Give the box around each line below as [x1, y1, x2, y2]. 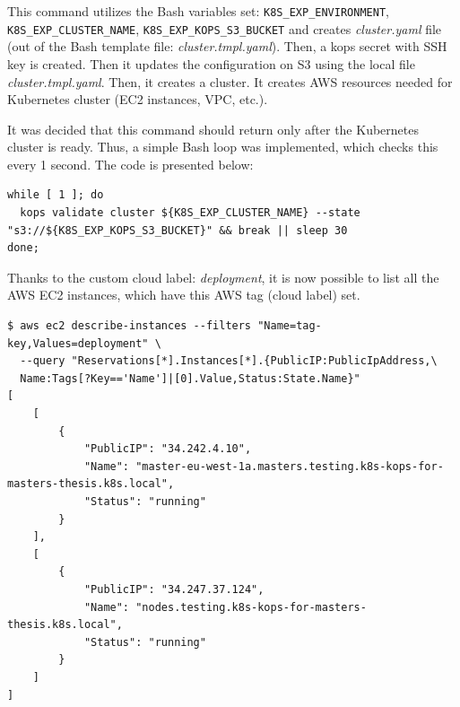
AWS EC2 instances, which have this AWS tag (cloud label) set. [7, 285, 360, 304]
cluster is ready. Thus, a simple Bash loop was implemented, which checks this [7, 137, 438, 156]
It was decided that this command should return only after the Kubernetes [7, 119, 419, 138]
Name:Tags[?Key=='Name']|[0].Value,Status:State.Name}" [20, 371, 360, 385]
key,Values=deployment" [7, 336, 149, 350]
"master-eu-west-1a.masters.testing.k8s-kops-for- [135, 459, 444, 473]
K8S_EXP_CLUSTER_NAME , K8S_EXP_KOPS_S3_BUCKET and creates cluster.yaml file [7, 19, 442, 38]
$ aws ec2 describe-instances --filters [7, 319, 252, 333]
